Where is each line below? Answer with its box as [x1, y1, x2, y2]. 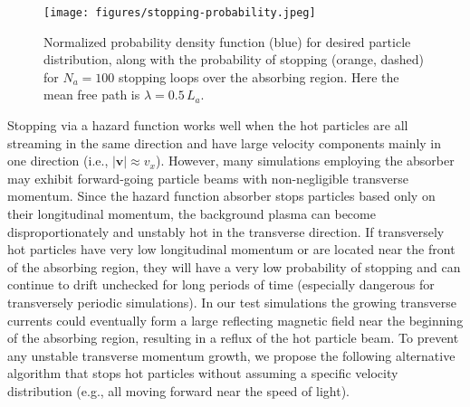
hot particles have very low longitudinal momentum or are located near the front [7, 240, 456, 259]
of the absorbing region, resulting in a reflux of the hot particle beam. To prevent [7, 328, 459, 347]
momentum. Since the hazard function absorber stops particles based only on [7, 186, 436, 205]
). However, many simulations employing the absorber [155, 151, 455, 170]
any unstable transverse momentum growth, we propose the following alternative [7, 345, 456, 364]
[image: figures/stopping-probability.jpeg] [43, 6, 316, 19]
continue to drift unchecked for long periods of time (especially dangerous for [7, 275, 435, 294]
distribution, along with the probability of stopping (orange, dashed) [43, 50, 425, 69]
